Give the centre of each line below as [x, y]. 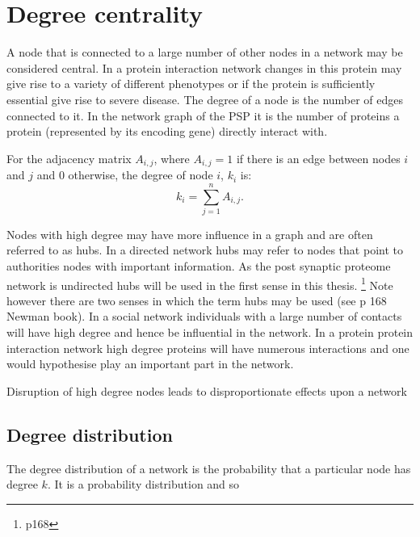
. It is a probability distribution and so [143, 484]
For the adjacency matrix [69, 158]
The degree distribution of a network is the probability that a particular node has [209, 468]
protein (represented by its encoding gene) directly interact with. [167, 131]
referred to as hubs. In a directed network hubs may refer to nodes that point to [205, 250]
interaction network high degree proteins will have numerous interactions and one [208, 348]
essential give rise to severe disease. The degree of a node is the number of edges [205, 99]
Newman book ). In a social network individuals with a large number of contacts [204, 316]
